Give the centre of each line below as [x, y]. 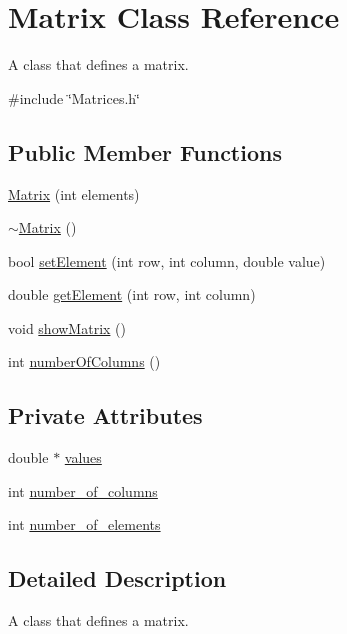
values [83, 457]
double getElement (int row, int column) [132, 294]
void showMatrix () [67, 327]
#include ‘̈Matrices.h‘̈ [74, 97]
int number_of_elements [84, 524]
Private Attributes [105, 415]
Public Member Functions [145, 151]
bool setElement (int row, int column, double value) [167, 260]
